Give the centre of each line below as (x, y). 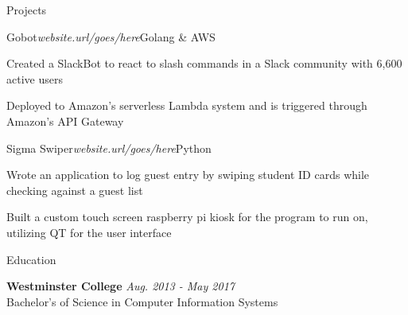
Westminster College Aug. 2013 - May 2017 (120, 286)
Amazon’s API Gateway (65, 121)
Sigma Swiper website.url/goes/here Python (109, 148)
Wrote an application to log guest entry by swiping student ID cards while (188, 175)
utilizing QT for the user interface (89, 232)
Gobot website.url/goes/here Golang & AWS (111, 36)
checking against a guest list (75, 190)
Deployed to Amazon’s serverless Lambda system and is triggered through (187, 105)
